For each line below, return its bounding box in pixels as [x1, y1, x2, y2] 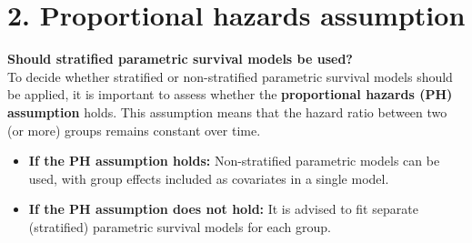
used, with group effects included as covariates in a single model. [28, 168, 389, 187]
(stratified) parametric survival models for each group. [28, 217, 332, 236]
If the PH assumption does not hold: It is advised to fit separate [28, 199, 418, 218]
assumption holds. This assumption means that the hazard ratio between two [7, 102, 447, 121]
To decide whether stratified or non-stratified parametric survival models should [7, 66, 453, 86]
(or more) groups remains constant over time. [7, 120, 261, 139]
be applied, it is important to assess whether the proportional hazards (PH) [7, 85, 453, 104]
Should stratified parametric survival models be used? [7, 49, 353, 68]
